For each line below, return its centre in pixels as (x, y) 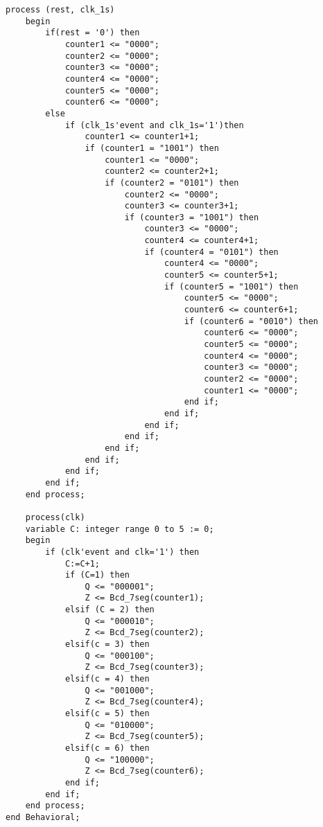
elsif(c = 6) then (107, 748)
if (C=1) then (97, 575)
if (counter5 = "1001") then (232, 286)
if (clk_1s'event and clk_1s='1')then (154, 125)
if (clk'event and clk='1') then (122, 552)
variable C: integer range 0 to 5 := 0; (120, 529)
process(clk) (55, 517)
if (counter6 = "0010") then (251, 321)
